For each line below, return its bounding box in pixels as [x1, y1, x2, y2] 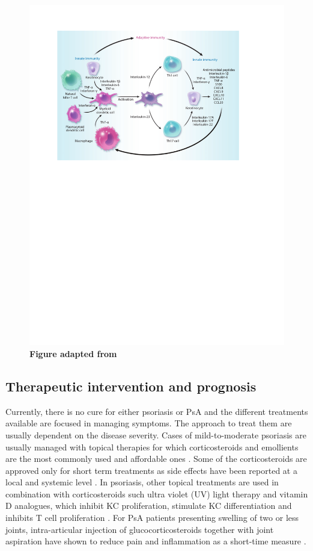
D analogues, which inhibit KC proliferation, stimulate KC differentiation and [5, 499, 292, 512]
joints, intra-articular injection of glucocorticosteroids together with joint [5, 523, 274, 535]
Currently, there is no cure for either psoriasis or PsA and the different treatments [5, 405, 308, 417]
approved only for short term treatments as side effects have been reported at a [5, 464, 297, 476]
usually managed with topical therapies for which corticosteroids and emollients [5, 440, 299, 453]
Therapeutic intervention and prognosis [5, 376, 257, 395]
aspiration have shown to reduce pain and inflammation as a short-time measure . [5, 535, 306, 547]
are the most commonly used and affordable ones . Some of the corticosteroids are [5, 452, 307, 465]
